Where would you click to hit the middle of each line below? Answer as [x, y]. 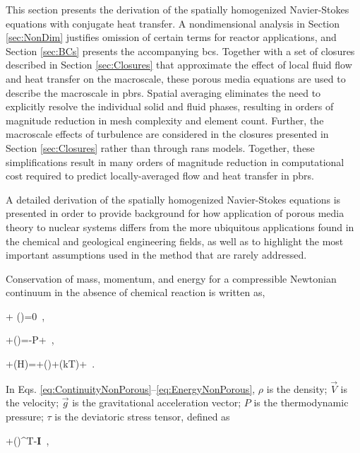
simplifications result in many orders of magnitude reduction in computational [175, 161]
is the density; [297, 388]
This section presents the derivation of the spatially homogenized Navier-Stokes [178, 9]
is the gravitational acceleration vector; [157, 402]
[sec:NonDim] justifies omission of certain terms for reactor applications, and [171, 37]
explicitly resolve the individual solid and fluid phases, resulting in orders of [170, 106]
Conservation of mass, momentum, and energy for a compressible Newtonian [171, 278]
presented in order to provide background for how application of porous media [175, 213]
